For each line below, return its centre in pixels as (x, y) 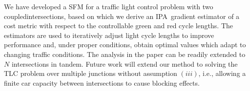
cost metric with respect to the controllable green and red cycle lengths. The (118, 26)
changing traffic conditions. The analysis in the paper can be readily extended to (125, 54)
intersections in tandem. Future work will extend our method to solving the (125, 64)
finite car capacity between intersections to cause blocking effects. (102, 82)
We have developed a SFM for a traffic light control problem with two (109, 6)
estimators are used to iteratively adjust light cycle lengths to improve (109, 35)
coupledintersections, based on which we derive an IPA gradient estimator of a (122, 16)
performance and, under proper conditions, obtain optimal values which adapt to (125, 45)
